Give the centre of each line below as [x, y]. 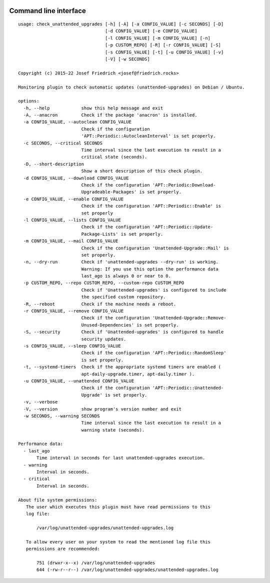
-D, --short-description [54, 164]
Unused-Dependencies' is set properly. [130, 325]
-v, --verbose [40, 402]
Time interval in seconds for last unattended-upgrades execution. [121, 458]
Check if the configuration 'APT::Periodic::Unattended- [152, 388]
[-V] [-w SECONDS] [127, 59]
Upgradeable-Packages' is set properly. [131, 192]
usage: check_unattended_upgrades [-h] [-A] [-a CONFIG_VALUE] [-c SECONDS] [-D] [121, 24]
